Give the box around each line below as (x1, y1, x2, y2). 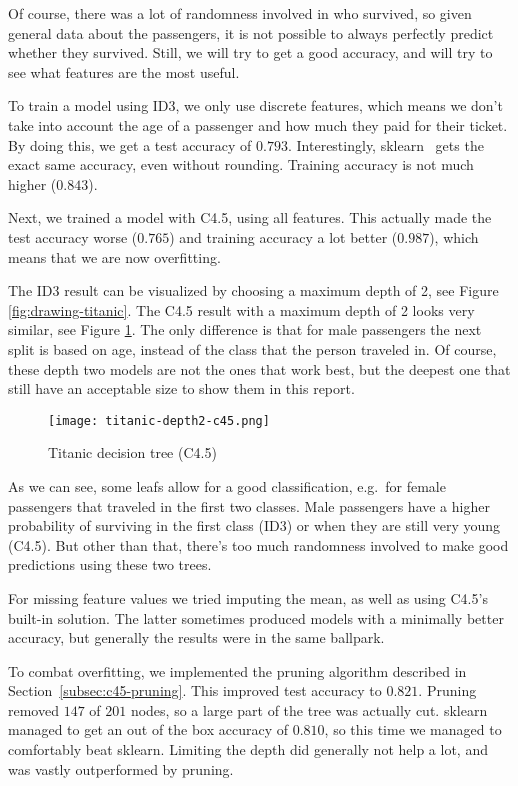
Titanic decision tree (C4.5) (48, 442, 217, 463)
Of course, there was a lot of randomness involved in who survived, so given (8, 3, 472, 23)
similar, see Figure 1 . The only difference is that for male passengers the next (8, 319, 482, 340)
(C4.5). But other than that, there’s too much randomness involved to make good (8, 534, 509, 555)
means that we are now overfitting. (8, 246, 221, 267)
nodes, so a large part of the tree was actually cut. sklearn (130, 699, 488, 720)
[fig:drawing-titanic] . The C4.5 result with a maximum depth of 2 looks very (8, 299, 475, 320)
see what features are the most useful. (8, 61, 240, 82)
